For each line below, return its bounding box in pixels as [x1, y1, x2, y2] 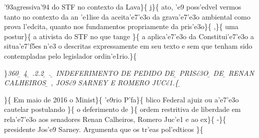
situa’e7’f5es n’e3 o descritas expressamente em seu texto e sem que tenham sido [4, 41, 252, 51]
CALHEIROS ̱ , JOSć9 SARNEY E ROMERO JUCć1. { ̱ [4, 77, 181, 88]
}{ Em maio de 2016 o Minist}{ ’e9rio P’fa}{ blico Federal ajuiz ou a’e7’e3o [4, 94, 239, 104]
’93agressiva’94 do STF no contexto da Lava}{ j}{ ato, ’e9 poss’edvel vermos [4, 2, 241, 12]
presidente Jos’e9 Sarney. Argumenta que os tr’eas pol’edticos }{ [4, 123, 204, 134]
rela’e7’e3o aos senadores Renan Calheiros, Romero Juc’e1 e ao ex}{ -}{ [4, 113, 226, 124]
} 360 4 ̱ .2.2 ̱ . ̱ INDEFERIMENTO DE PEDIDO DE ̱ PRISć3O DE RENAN [4, 67, 254, 78]
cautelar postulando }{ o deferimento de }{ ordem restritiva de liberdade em [4, 104, 241, 114]
